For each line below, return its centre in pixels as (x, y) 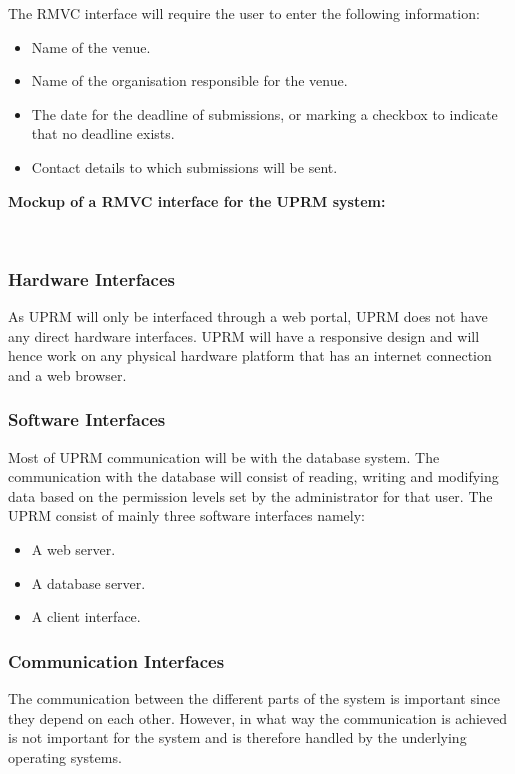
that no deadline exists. (103, 133)
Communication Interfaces (116, 660)
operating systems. (65, 756)
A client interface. (86, 616)
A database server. (88, 582)
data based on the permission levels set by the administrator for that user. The (250, 495)
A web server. (73, 548)
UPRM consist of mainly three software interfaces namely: (187, 515)
